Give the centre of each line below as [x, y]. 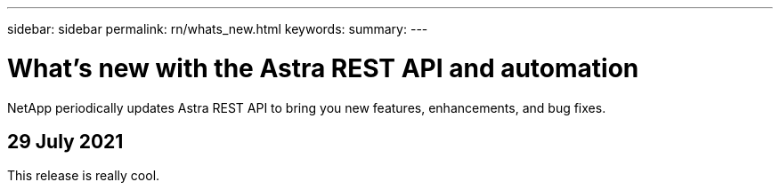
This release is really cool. [84, 176]
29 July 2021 [65, 141]
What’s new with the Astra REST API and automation [323, 68]
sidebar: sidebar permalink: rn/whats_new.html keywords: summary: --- [218, 29]
